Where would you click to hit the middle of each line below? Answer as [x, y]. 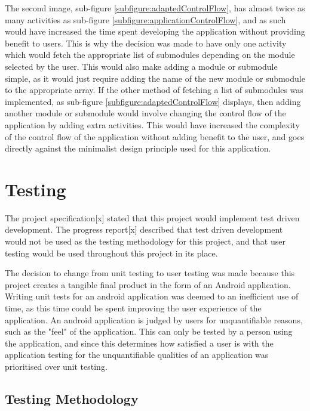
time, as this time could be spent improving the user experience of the [133, 308]
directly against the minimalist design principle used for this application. [138, 148]
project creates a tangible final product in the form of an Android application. [148, 284]
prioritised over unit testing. [56, 366]
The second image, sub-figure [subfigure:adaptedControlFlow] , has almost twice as [155, 8]
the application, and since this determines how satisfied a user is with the [139, 343]
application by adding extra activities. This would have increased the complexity [152, 124]
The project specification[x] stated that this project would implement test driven [152, 217]
